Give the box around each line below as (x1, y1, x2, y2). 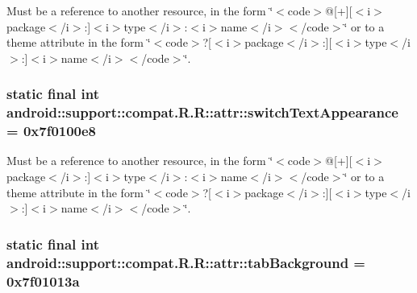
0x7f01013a (6, 270, 80, 291)
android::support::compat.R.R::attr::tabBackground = (6, 252, 365, 272)
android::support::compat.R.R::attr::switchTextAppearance (6, 102, 398, 122)
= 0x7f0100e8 (6, 121, 97, 141)
